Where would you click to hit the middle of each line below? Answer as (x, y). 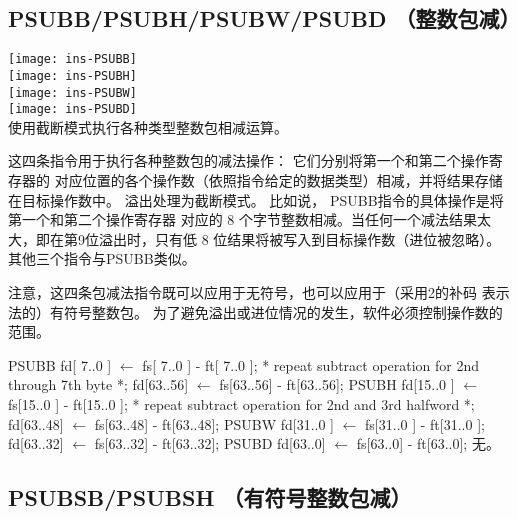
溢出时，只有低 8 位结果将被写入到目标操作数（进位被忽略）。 (299, 238)
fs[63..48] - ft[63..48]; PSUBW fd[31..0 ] (214, 423)
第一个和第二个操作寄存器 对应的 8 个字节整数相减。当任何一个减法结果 (242, 219)
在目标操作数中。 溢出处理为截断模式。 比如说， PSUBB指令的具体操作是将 (256, 199)
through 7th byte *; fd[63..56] (98, 384)
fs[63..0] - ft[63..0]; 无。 (428, 443)
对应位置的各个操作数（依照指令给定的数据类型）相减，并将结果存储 (278, 180)
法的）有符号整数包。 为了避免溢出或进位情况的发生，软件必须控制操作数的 (255, 311)
